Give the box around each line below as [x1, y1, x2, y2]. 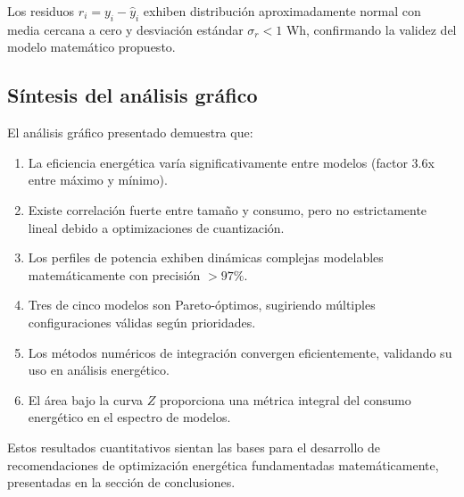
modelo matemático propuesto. [7, 37, 176, 56]
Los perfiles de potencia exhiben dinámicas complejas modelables [28, 248, 384, 267]
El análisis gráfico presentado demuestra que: [7, 123, 253, 142]
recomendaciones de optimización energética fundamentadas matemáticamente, [7, 455, 439, 474]
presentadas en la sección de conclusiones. [7, 473, 236, 492]
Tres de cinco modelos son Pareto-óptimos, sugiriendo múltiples [28, 295, 376, 314]
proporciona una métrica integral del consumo [159, 390, 411, 409]
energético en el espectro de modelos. [28, 408, 231, 427]
